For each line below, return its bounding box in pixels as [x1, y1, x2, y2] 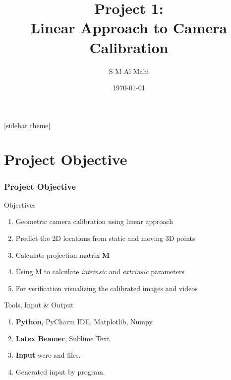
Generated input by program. [15, 366, 105, 377]
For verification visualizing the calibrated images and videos [15, 283, 198, 293]
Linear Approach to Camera [30, 17, 228, 38]
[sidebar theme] [4, 120, 51, 130]
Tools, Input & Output [4, 300, 74, 310]
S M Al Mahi [109, 66, 149, 76]
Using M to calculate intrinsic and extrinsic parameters [15, 266, 184, 277]
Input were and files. [15, 350, 81, 360]
